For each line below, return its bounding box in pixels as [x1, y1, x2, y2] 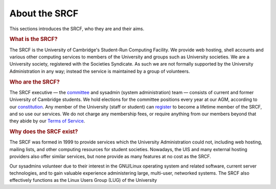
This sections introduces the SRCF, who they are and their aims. [9, 26, 145, 32]
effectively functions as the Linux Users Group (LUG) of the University [9, 177, 157, 183]
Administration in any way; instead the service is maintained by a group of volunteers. [9, 68, 190, 74]
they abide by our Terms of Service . [9, 118, 85, 124]
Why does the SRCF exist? [9, 128, 78, 135]
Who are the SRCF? [9, 78, 60, 86]
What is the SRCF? [9, 36, 58, 43]
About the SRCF [9, 8, 79, 19]
